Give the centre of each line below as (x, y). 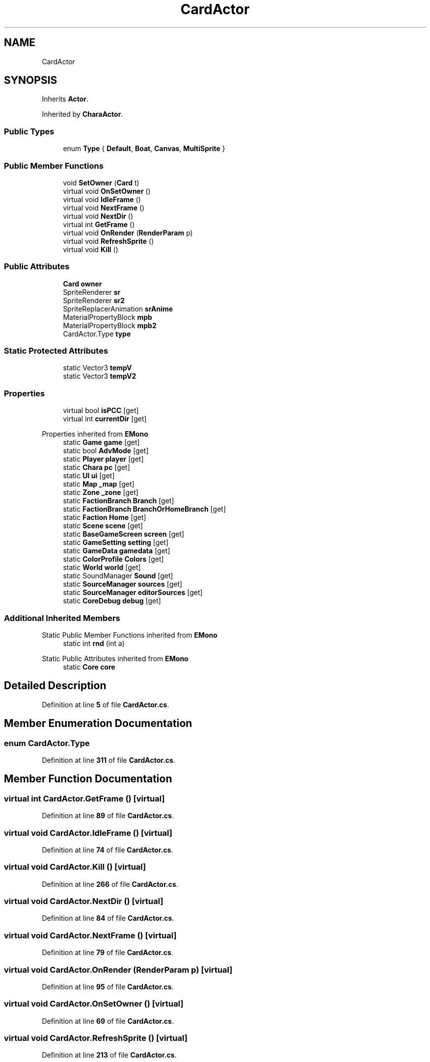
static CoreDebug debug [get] (112, 601)
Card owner (82, 284)
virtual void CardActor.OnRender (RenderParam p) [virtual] (118, 970)
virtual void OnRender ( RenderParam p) (128, 233)
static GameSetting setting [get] (116, 543)
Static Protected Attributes (56, 351)
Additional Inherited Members (62, 618)
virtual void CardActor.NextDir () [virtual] (84, 901)
